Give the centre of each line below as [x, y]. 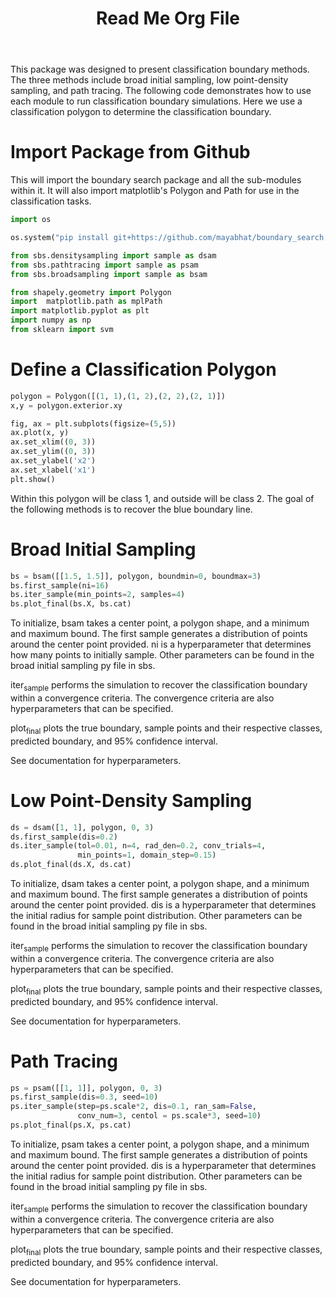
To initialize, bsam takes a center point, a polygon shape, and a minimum [160, 623]
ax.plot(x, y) [40, 433]
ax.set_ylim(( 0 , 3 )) [53, 452]
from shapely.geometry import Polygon [91, 292]
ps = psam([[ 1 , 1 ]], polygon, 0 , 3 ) [86, 1088]
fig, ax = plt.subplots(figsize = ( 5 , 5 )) [93, 423]
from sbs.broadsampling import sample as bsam [109, 274]
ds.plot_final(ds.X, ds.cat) [71, 865]
